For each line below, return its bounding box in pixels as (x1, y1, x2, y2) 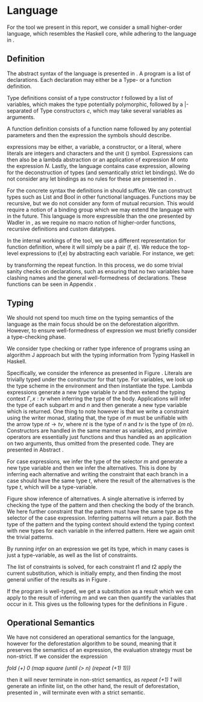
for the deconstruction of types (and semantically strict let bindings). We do (7, 169, 195, 176)
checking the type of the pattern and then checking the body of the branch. (7, 501, 195, 509)
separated (7, 107, 33, 114)
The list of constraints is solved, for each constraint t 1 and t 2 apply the (7, 563, 182, 570)
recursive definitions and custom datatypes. (7, 225, 116, 232)
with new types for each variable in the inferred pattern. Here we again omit (7, 527, 195, 534)
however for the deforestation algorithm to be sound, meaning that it (7, 640, 176, 647)
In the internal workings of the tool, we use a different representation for (7, 237, 186, 244)
